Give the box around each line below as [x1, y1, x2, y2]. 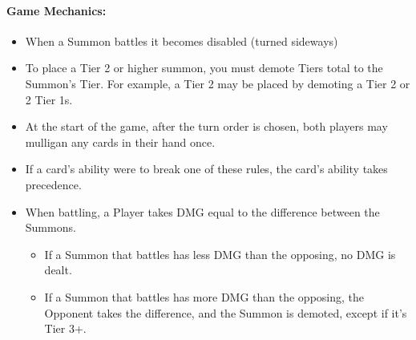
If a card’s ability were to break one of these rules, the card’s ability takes [25, 160, 388, 177]
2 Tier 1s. [25, 91, 73, 107]
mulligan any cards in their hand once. [25, 133, 216, 150]
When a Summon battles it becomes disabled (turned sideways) [25, 32, 338, 49]
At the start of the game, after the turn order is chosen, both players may [25, 118, 388, 135]
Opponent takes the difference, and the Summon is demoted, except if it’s [44, 304, 407, 321]
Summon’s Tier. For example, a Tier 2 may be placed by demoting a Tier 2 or [25, 75, 410, 91]
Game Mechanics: [6, 2, 107, 18]
